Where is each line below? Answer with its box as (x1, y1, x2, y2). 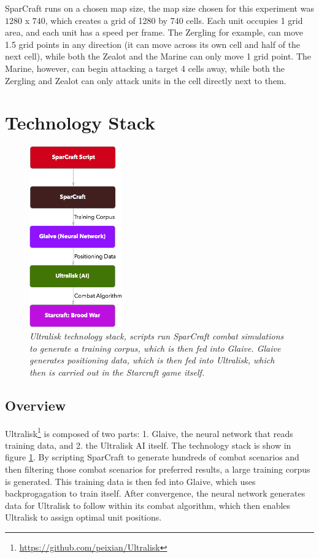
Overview (5, 395, 66, 414)
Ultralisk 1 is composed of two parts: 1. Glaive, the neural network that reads (5, 425, 293, 440)
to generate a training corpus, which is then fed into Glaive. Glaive (29, 341, 281, 354)
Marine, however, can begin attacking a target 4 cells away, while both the (5, 61, 285, 74)
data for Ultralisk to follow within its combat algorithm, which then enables (5, 498, 291, 511)
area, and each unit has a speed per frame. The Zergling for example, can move (5, 26, 304, 39)
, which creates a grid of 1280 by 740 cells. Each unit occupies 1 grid (45, 14, 303, 26)
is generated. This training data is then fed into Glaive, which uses (5, 475, 256, 487)
